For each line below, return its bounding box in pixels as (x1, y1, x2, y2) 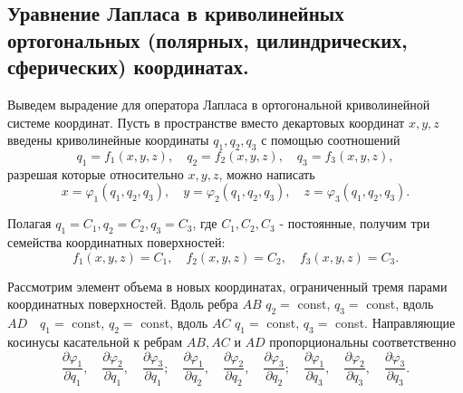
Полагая (7, 214, 52, 233)
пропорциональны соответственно (269, 331, 457, 350)
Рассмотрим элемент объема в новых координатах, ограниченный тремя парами (7, 276, 448, 295)
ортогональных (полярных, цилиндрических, (7, 25, 408, 53)
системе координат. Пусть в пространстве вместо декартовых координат (7, 112, 405, 131)
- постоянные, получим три (279, 214, 430, 233)
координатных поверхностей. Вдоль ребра (7, 294, 238, 313)
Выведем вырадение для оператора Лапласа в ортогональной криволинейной (7, 94, 430, 113)
